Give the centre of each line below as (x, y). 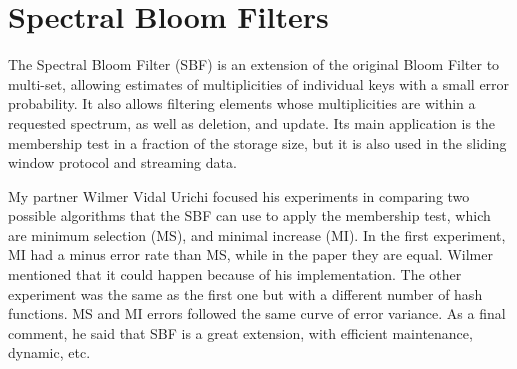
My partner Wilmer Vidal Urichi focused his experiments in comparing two (239, 195)
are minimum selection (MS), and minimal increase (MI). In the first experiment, (257, 234)
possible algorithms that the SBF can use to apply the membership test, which (249, 215)
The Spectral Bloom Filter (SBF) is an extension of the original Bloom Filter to (254, 64)
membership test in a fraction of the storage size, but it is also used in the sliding (257, 142)
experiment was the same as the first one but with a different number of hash (245, 293)
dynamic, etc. (49, 352)
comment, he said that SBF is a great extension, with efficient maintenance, (240, 332)
